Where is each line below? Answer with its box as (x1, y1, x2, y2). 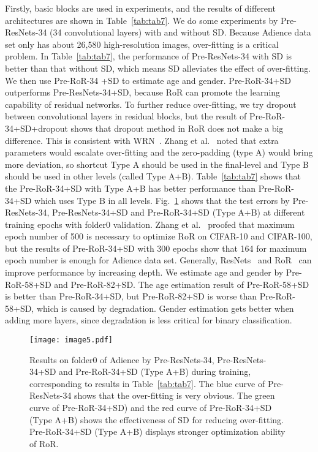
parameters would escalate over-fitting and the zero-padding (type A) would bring (5, 146, 313, 159)
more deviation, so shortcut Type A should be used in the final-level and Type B (5, 157, 309, 170)
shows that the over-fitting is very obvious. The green (74, 389, 275, 402)
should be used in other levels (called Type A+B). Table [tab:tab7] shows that (5, 170, 301, 183)
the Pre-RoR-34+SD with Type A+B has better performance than (5, 181, 256, 194)
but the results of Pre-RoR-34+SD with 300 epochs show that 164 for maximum (5, 241, 307, 254)
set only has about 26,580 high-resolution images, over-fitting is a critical (5, 37, 279, 50)
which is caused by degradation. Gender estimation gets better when (36, 301, 294, 314)
